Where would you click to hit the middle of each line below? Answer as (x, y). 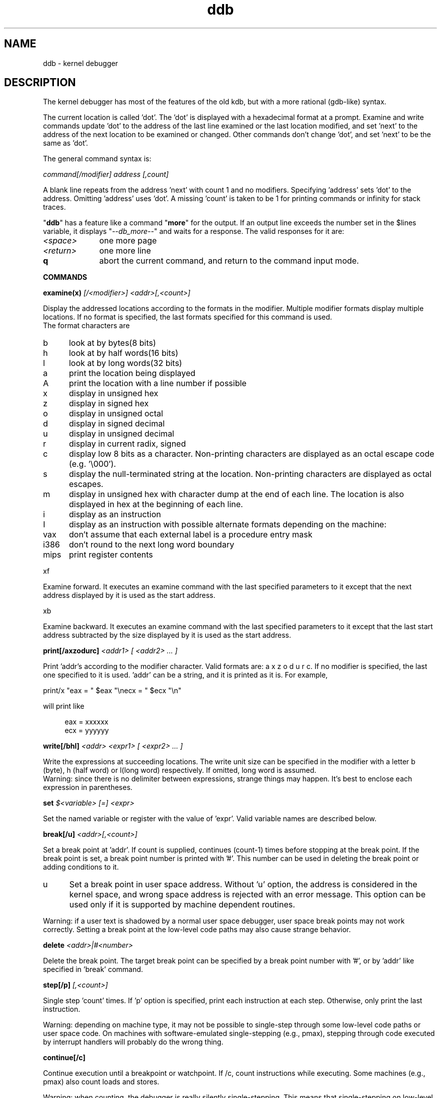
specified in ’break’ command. (93, 969)
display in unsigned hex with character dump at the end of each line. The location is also (236, 494)
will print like (64, 706)
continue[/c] (64, 1058)
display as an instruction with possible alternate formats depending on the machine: (228, 525)
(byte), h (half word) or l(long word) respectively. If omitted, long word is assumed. (180, 770)
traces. (54, 207)
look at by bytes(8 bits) (112, 343)
